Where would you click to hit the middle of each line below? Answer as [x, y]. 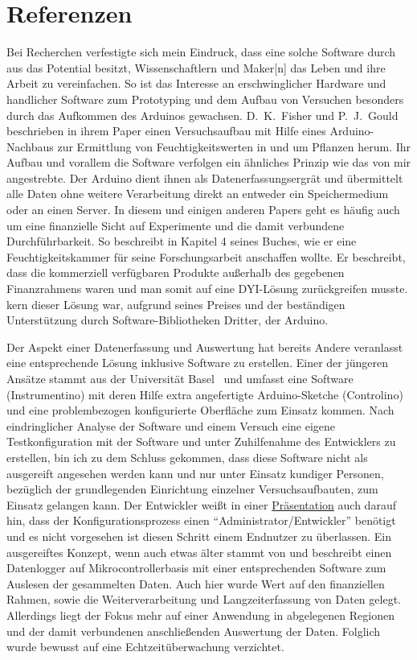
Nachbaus [30, 146]
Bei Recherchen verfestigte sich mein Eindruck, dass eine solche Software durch [201, 52]
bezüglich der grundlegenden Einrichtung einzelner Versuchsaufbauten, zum [192, 489]
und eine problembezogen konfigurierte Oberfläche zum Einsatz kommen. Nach [200, 410]
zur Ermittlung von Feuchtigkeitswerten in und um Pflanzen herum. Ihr [234, 146]
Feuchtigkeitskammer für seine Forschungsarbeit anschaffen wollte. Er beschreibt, [206, 256]
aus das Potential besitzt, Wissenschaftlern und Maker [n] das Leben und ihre [196, 67]
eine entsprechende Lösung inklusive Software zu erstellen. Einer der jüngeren [197, 363]
